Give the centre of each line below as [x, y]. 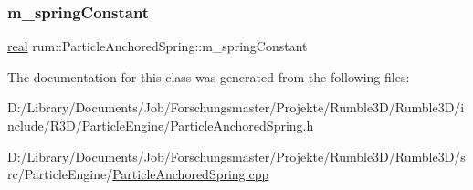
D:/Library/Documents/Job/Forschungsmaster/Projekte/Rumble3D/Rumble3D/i [236, 107]
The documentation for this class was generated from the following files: [209, 76]
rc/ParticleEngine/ [60, 174]
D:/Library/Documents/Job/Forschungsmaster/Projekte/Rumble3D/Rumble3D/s [236, 156]
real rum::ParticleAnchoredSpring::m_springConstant [158, 46]
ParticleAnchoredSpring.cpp [191, 174]
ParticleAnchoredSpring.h [242, 125]
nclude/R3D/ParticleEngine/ [89, 125]
